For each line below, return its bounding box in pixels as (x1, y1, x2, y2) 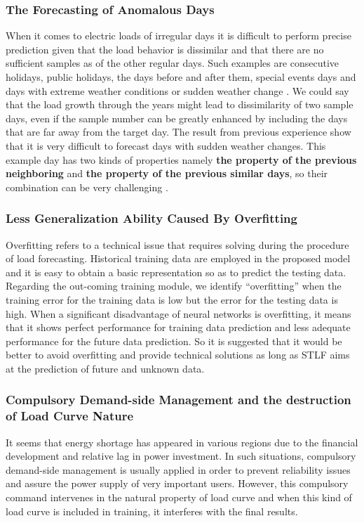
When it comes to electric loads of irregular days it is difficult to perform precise (6, 28, 351, 43)
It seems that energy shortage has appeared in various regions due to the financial (6, 434, 358, 449)
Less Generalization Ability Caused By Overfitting (6, 209, 297, 227)
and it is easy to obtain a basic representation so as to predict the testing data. (6, 264, 346, 279)
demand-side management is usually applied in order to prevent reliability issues (6, 462, 351, 477)
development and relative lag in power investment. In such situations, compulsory (6, 448, 356, 463)
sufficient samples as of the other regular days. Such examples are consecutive (6, 56, 339, 70)
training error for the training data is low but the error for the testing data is (6, 292, 338, 306)
